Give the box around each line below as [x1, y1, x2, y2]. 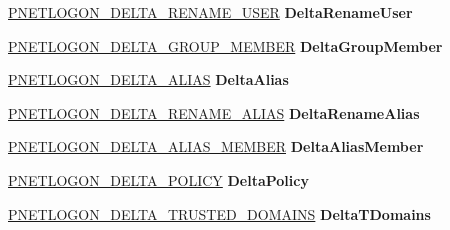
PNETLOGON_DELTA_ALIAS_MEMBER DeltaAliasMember [8, 136, 424, 157]
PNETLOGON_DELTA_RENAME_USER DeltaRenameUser [8, 2, 413, 22]
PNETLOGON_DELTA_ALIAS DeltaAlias [8, 69, 289, 90]
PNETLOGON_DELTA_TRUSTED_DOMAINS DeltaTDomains [8, 203, 431, 224]
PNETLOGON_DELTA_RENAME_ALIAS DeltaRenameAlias [8, 102, 420, 123]
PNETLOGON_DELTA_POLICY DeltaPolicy [8, 169, 309, 190]
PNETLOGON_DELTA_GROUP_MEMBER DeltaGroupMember [8, 35, 443, 56]
